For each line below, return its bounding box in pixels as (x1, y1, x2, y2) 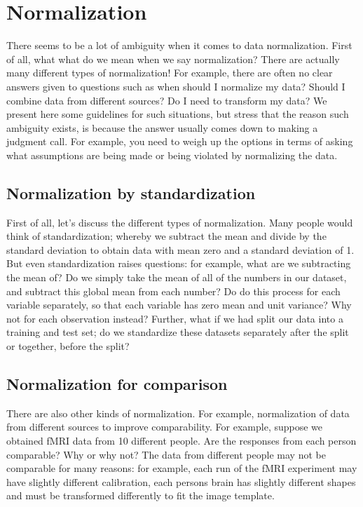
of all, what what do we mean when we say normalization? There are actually (6, 51, 340, 66)
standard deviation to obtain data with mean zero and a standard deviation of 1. (6, 242, 355, 257)
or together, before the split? (6, 339, 130, 353)
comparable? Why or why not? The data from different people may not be (6, 447, 326, 461)
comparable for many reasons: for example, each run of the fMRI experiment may (6, 461, 357, 475)
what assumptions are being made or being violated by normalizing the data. (6, 147, 338, 162)
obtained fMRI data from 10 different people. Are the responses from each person (6, 433, 357, 447)
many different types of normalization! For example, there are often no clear (6, 65, 333, 80)
